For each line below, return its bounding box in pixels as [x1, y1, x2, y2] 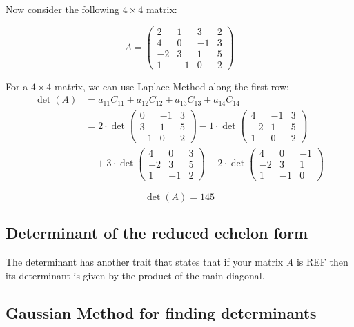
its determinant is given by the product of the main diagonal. [6, 268, 265, 282]
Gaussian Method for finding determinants [6, 301, 317, 323]
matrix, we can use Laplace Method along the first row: [55, 79, 289, 93]
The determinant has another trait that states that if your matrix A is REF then [6, 254, 348, 268]
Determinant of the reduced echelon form [6, 222, 308, 244]
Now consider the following [6, 2, 120, 16]
